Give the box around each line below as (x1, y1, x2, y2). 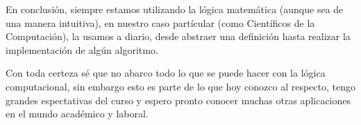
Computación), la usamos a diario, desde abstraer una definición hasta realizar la (6, 29, 351, 44)
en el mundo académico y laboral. (6, 106, 149, 121)
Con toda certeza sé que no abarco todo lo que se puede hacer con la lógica (6, 66, 326, 80)
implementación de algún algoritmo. (6, 42, 158, 57)
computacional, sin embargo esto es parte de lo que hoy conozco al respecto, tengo (6, 79, 355, 93)
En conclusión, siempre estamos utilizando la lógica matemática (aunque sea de (6, 2, 344, 16)
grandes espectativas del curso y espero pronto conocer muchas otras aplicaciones (6, 93, 351, 107)
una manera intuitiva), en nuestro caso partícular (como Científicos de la (6, 15, 315, 30)
